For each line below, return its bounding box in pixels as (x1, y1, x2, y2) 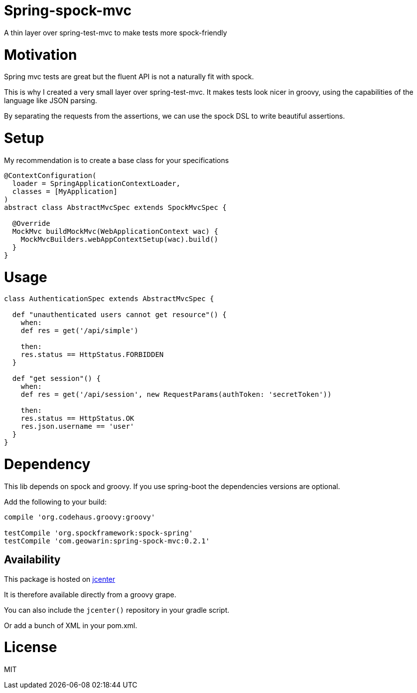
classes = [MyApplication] (12, 187, 118, 195)
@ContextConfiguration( (4, 171, 97, 179)
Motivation (4, 46, 77, 63)
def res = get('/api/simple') (20, 327, 139, 335)
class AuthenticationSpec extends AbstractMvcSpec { (4, 295, 214, 303)
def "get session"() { (12, 374, 101, 383)
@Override (12, 219, 50, 227)
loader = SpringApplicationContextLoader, (12, 179, 181, 187)
